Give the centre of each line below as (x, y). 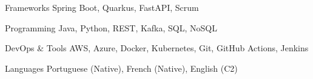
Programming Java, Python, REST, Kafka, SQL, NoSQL (111, 27)
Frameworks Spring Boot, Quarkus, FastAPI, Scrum (102, 7)
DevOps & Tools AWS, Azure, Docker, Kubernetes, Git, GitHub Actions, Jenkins (157, 48)
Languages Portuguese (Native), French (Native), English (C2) (121, 68)
